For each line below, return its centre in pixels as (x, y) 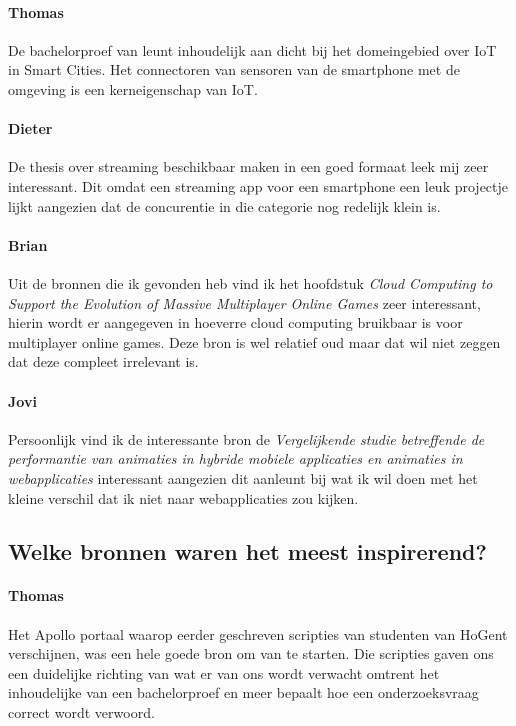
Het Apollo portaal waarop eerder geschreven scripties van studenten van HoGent (258, 633)
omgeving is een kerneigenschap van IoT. (133, 88)
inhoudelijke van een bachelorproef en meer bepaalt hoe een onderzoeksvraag (243, 692)
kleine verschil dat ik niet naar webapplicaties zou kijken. (183, 497)
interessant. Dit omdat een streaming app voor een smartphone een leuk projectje (258, 185)
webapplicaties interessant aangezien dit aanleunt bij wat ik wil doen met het (243, 477)
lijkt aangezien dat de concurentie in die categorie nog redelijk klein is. (224, 205)
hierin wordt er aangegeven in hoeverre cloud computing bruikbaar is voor (235, 322)
